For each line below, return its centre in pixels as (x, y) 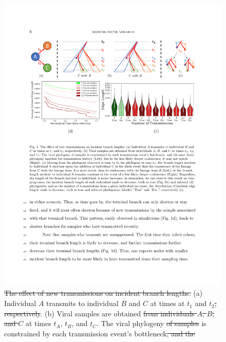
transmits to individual (82, 303)
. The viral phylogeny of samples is (152, 323)
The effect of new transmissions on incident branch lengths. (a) (103, 293)
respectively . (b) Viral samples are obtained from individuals (99, 313)
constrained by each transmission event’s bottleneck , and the (100, 333)
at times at (167, 303)
